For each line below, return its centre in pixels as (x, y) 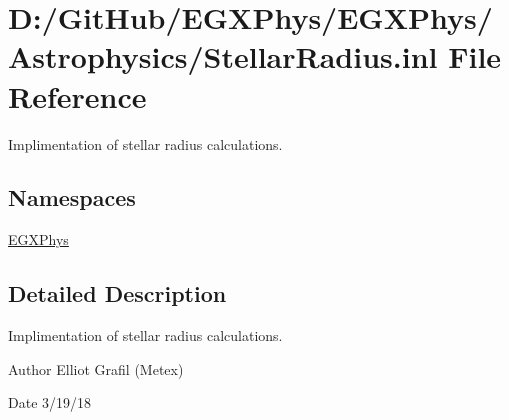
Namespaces (72, 197)
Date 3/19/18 (50, 402)
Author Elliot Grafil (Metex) (96, 368)
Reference (77, 95)
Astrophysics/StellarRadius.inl (223, 56)
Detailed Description (117, 293)
